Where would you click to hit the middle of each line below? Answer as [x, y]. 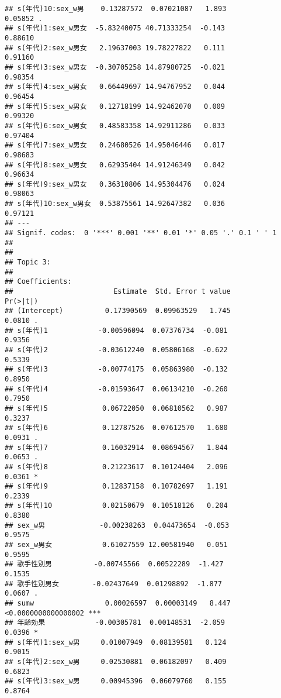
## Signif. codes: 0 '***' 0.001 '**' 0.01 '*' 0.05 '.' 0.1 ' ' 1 [141, 233]
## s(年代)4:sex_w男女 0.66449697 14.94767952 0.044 [115, 87]
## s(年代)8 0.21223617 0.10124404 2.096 [116, 467]
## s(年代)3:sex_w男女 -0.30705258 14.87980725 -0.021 [115, 67]
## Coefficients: [38, 282]
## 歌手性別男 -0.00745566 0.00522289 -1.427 [114, 564]
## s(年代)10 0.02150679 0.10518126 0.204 [116, 506]
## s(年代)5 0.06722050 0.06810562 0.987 [116, 408]
